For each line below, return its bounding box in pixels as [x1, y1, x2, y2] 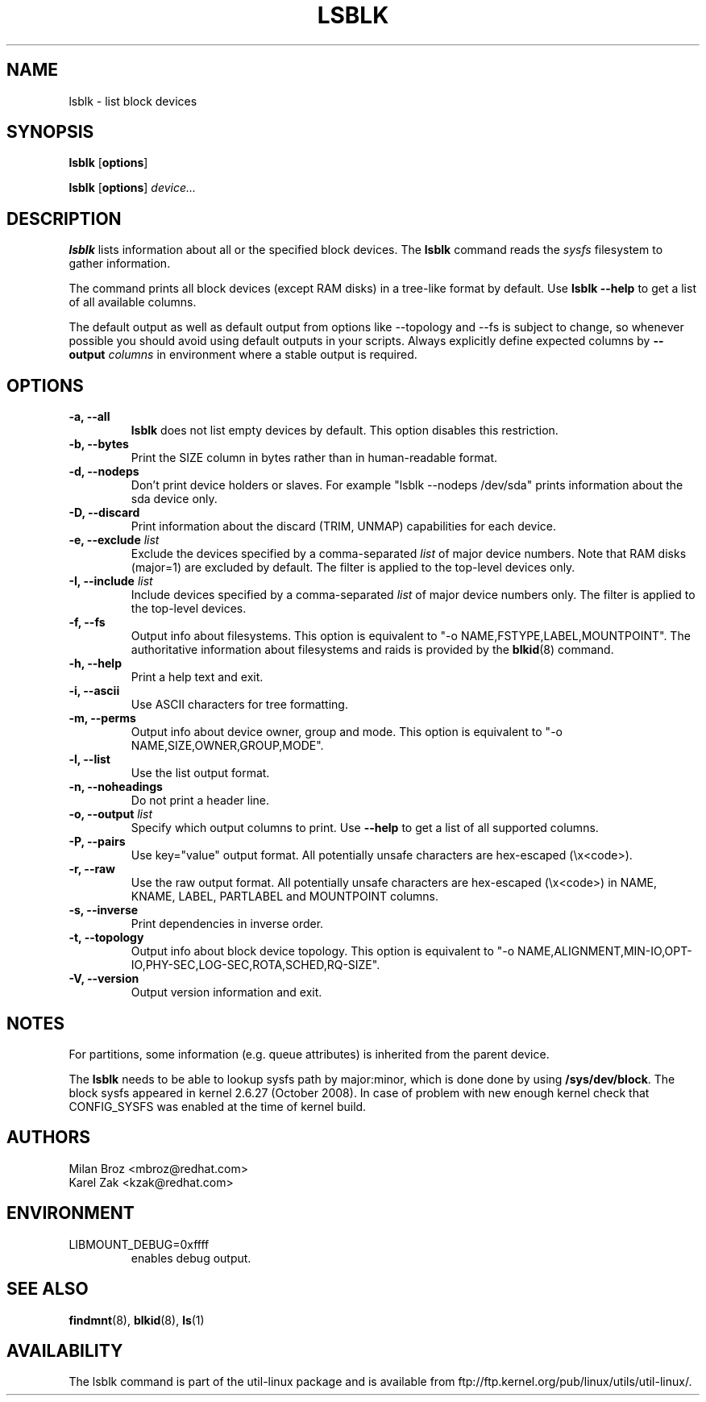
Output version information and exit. [131, 985, 322, 1000]
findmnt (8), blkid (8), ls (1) [69, 1313, 205, 1327]
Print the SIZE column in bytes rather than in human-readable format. [131, 451, 497, 465]
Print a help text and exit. [131, 670, 264, 684]
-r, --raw [69, 862, 115, 876]
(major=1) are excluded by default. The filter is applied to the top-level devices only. [131, 560, 575, 575]
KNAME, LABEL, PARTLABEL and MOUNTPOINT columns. [131, 889, 439, 904]
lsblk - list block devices [69, 94, 197, 108]
